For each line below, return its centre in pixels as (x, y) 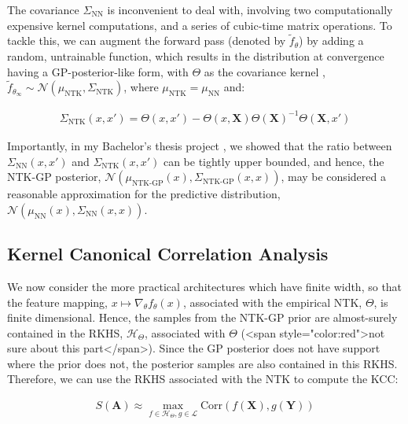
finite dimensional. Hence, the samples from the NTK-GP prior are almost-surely (202, 317)
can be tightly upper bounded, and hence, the (274, 161)
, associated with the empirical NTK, (272, 302)
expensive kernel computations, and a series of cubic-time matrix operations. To (200, 25)
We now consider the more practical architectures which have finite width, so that (205, 286)
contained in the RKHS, (65, 332)
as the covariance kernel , (265, 71)
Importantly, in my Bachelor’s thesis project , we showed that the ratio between (200, 145)
